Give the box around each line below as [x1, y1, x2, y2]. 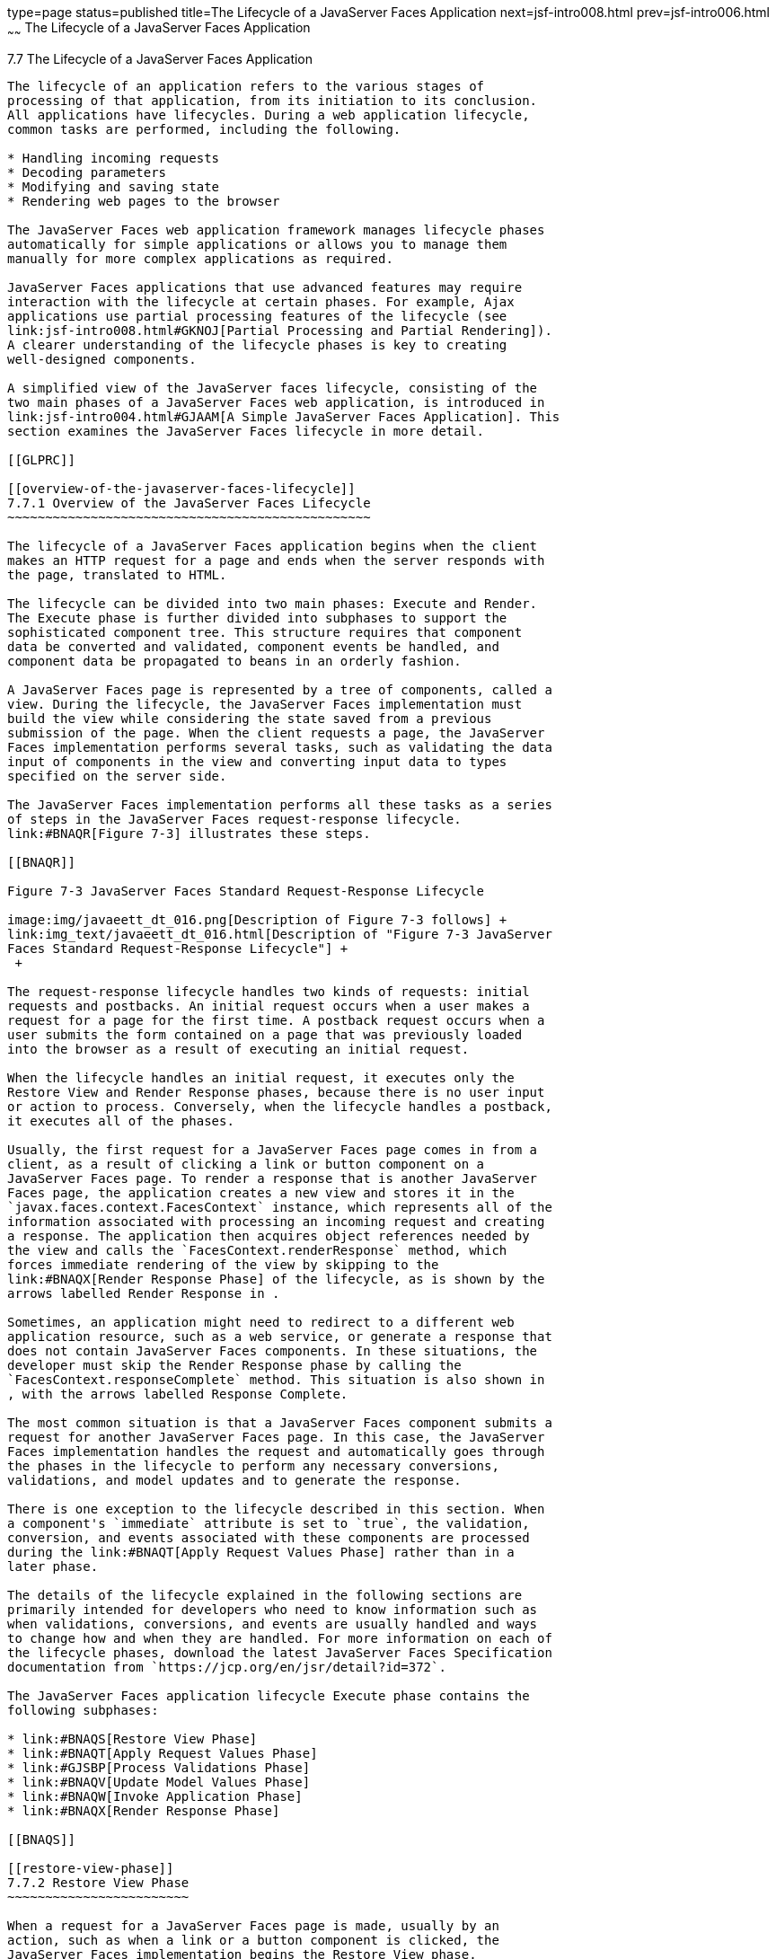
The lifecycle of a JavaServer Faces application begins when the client [7, 538, 538, 553]
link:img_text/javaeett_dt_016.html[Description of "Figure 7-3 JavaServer [7, 926, 552, 941]
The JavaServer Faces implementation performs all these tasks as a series [7, 797, 552, 812]
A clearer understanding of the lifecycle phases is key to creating [7, 337, 507, 352]
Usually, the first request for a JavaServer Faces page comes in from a [7, 1142, 538, 1157]
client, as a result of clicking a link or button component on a [7, 1156, 485, 1171]
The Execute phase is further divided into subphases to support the [7, 610, 507, 625]
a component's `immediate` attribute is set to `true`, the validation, [7, 1515, 530, 1531]
